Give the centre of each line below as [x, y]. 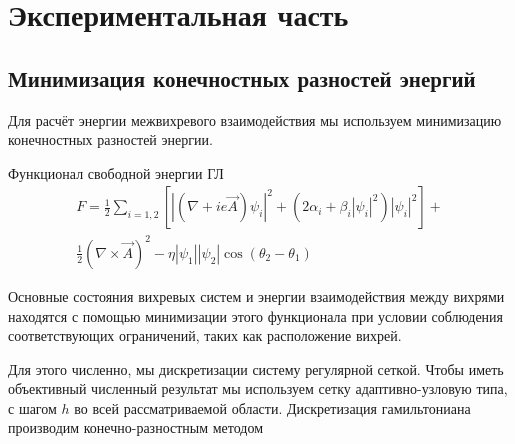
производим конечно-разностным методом [136, 427]
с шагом [32, 407]
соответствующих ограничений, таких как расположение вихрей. [205, 335]
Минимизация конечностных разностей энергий [242, 77]
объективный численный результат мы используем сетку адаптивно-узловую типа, [258, 388]
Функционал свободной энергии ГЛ [116, 172]
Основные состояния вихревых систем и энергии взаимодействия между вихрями [256, 295]
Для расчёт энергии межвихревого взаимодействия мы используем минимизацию [255, 119]
